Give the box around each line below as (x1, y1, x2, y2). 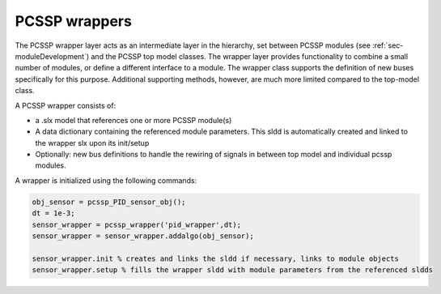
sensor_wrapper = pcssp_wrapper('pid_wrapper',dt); (32, 219, 242, 229)
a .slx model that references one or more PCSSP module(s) (35, 115, 232, 125)
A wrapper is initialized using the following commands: (15, 175, 197, 185)
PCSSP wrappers (15, 12, 133, 30)
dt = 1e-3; (32, 209, 75, 218)
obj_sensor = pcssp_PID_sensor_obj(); (32, 197, 186, 207)
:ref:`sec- (372, 40, 404, 50)
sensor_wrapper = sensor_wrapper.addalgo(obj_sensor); (32, 232, 254, 241)
